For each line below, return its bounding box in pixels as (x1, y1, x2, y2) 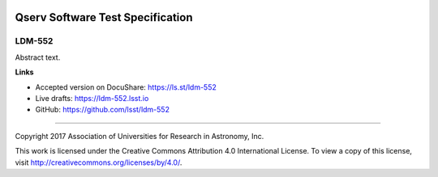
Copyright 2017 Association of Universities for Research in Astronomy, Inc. (15, 131, 264, 141)
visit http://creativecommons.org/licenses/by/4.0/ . (15, 158, 182, 167)
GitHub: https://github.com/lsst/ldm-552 (35, 105, 170, 115)
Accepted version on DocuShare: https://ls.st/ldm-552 (35, 82, 217, 92)
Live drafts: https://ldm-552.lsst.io (35, 93, 149, 103)
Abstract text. (15, 53, 61, 62)
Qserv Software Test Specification (15, 11, 193, 24)
